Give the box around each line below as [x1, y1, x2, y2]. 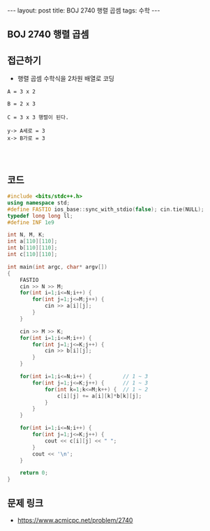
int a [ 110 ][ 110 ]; [7, 238, 58, 245]
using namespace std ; [7, 199, 70, 207]
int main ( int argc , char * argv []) [7, 263, 108, 270]
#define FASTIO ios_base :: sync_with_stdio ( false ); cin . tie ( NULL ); [7, 206, 204, 213]
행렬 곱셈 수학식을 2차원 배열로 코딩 [17, 75, 115, 83]
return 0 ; [20, 470, 49, 477]
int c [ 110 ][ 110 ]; [7, 251, 58, 258]
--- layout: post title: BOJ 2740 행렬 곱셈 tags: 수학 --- [7, 6, 160, 15]
